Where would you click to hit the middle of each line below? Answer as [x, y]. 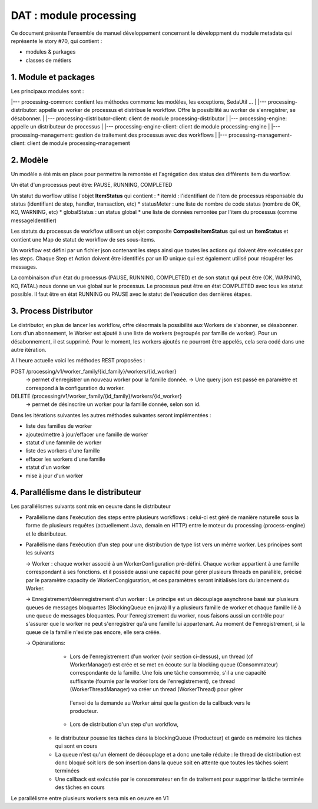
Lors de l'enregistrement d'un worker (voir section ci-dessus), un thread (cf [161, 656]
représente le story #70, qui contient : [57, 41]
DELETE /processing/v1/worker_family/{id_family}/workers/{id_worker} [97, 396]
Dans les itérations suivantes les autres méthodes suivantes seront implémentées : [111, 415]
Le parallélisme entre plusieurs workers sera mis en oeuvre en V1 [90, 798]
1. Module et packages [53, 77]
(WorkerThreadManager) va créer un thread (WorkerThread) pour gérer [156, 689]
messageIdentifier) [34, 220]
